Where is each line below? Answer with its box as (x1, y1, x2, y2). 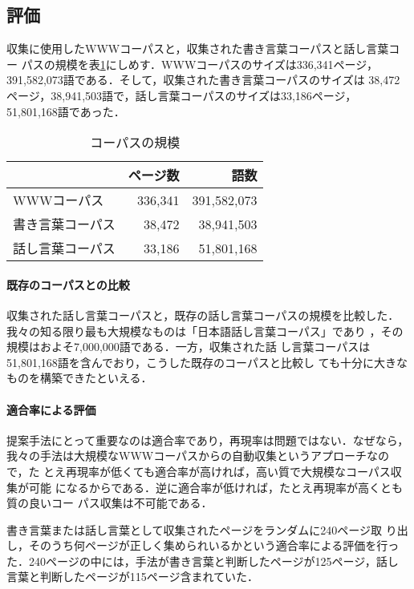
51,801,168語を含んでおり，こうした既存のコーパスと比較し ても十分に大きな (6, 353, 408, 370)
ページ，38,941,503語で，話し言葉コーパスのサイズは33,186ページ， (6, 87, 357, 103)
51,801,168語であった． (6, 103, 125, 119)
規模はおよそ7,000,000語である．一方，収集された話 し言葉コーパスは (6, 338, 371, 355)
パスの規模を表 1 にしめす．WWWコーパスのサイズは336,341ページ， (21, 55, 378, 72)
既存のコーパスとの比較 (6, 276, 130, 292)
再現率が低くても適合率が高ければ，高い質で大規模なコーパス (66, 462, 391, 479)
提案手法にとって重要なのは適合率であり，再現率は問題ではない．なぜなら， (6, 431, 409, 448)
